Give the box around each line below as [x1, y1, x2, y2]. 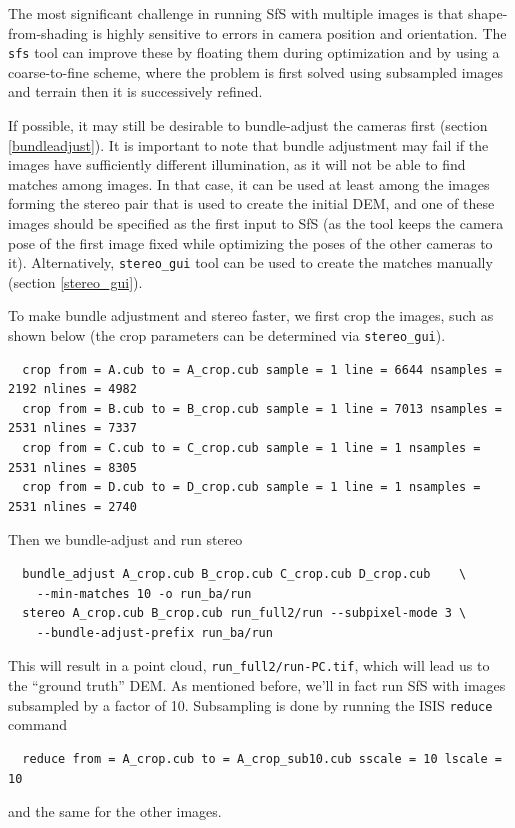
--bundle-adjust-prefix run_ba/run [36, 625, 273, 640]
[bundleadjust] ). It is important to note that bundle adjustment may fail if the [8, 134, 489, 155]
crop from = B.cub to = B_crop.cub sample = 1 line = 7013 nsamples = [22, 401, 502, 416]
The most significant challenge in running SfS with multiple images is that [8, 3, 464, 23]
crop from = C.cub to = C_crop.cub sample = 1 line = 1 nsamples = [22, 441, 481, 456]
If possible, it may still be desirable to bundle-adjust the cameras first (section [8, 115, 488, 136]
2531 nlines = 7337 [8, 421, 137, 436]
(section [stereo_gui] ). [8, 271, 143, 292]
